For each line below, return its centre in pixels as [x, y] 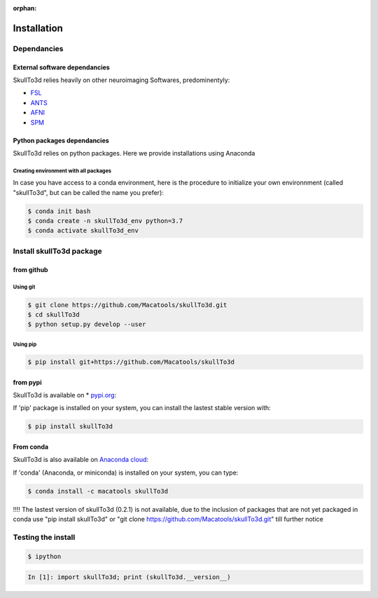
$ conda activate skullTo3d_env [83, 231]
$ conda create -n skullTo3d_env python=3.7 [105, 221]
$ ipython [44, 556]
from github [30, 269]
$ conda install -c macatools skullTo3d [98, 491]
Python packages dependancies [61, 140]
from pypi [27, 382]
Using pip [25, 344]
